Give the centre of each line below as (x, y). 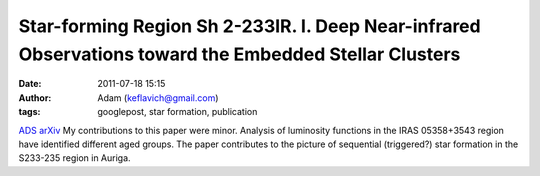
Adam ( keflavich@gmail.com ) (158, 97)
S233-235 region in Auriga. (74, 158)
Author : (35, 97)
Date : (30, 84)
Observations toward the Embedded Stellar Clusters (239, 54)
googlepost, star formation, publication (177, 112)
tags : (29, 112)
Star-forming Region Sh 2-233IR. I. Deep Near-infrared (249, 26)
